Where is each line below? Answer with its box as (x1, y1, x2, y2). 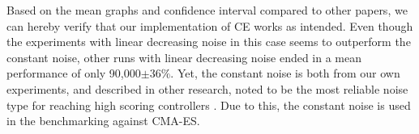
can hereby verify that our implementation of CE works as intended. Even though (6, 17, 413, 34)
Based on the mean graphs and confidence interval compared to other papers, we (6, 2, 408, 18)
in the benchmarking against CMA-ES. (6, 112, 200, 129)
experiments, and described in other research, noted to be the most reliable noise (6, 80, 408, 97)
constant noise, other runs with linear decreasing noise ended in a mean (6, 48, 362, 65)
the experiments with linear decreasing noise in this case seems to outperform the (6, 33, 411, 50)
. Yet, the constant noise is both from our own (170, 65, 400, 82)
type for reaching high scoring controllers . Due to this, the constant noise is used (6, 96, 411, 113)
